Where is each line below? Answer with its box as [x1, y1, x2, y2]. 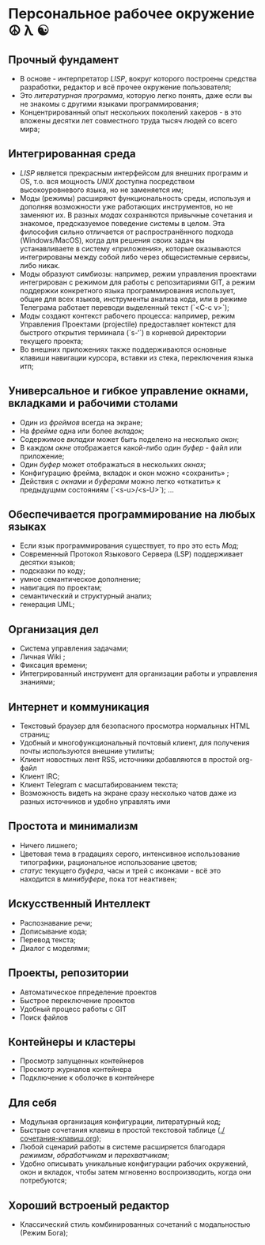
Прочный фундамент [8, 53, 119, 66]
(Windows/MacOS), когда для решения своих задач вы [19, 235, 205, 245]
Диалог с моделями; [19, 943, 90, 953]
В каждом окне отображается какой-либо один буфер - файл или [19, 443, 242, 452]
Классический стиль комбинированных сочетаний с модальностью [19, 1219, 251, 1229]
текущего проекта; [19, 336, 84, 345]
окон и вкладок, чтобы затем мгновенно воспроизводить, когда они [19, 1168, 252, 1177]
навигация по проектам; [19, 583, 103, 593]
